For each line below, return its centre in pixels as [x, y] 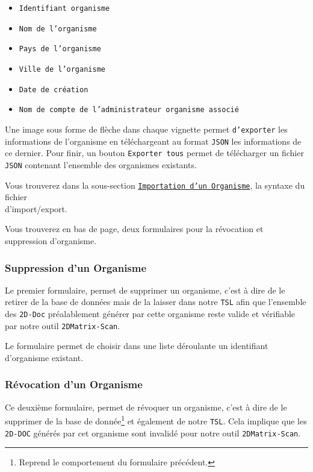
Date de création [54, 90]
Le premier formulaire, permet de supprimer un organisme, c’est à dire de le [145, 290]
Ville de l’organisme [62, 69]
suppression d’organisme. [51, 241]
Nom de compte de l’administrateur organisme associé [129, 110]
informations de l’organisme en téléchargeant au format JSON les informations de [153, 141]
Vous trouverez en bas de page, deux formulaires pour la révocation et [134, 229]
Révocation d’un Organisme [74, 384]
